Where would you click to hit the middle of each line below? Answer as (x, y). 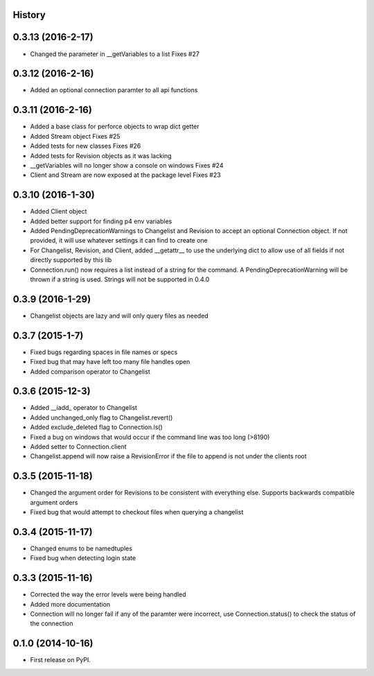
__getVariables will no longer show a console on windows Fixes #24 (127, 165)
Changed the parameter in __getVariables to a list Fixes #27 (115, 54)
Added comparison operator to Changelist (90, 372)
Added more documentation (70, 604)
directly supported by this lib (71, 260)
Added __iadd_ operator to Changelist (84, 408)
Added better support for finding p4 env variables (101, 221)
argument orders (54, 502)
